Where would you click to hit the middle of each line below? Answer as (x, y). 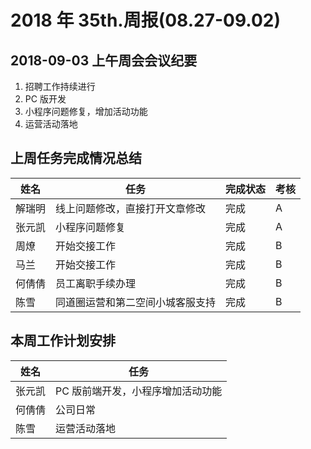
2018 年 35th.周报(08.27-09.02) (145, 20)
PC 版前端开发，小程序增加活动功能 (139, 391)
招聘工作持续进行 (60, 86)
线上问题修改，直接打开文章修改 (131, 208)
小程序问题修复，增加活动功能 (86, 111)
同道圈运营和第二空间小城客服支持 (136, 302)
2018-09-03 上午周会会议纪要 (104, 60)
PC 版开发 (45, 99)
